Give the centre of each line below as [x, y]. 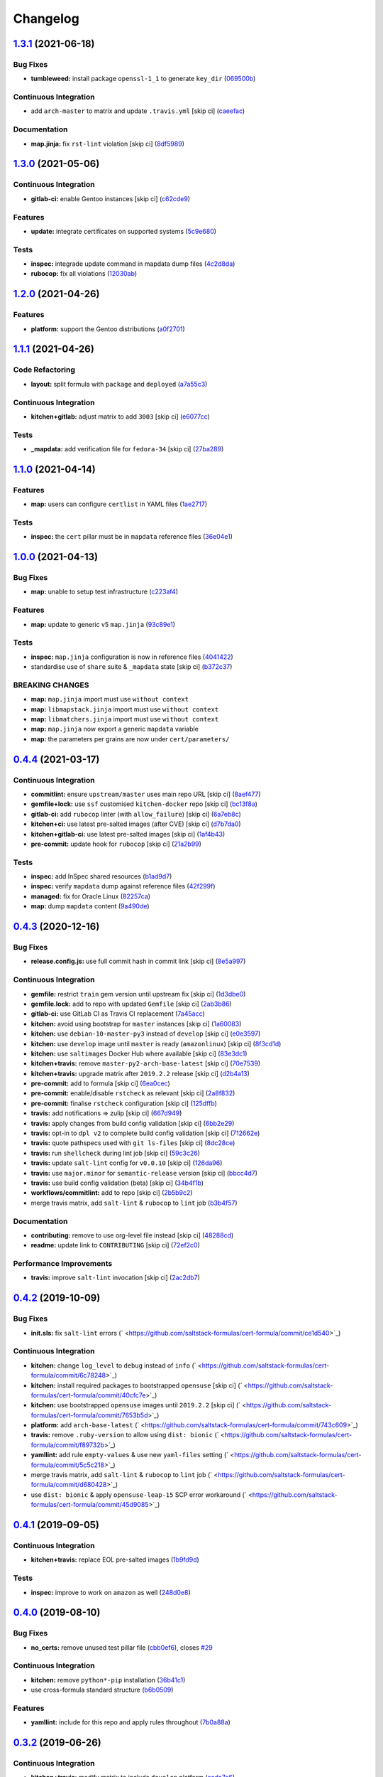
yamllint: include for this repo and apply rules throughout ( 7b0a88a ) [131, 1722]
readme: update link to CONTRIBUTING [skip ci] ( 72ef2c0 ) [115, 1245]
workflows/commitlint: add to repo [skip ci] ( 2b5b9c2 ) [112, 1193]
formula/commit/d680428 [69, 1485]
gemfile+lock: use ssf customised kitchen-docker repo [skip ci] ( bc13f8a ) [144, 804]
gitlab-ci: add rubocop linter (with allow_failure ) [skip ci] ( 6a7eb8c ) [136, 814]
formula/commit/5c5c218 [67, 1465]
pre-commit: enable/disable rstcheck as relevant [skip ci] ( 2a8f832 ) [133, 1093]
